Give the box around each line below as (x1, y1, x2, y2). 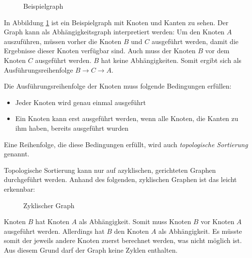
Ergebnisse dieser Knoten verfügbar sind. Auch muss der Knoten (4, 46, 196, 56)
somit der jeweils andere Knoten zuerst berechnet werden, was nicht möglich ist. (4, 235, 242, 245)
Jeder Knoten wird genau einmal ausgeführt (15, 97, 146, 107)
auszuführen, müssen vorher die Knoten (4, 36, 122, 46)
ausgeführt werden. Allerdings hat (4, 226, 105, 236)
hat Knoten (35, 216, 70, 227)
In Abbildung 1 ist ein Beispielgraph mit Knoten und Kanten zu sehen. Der (4, 17, 229, 27)
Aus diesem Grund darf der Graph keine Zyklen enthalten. (4, 244, 178, 255)
